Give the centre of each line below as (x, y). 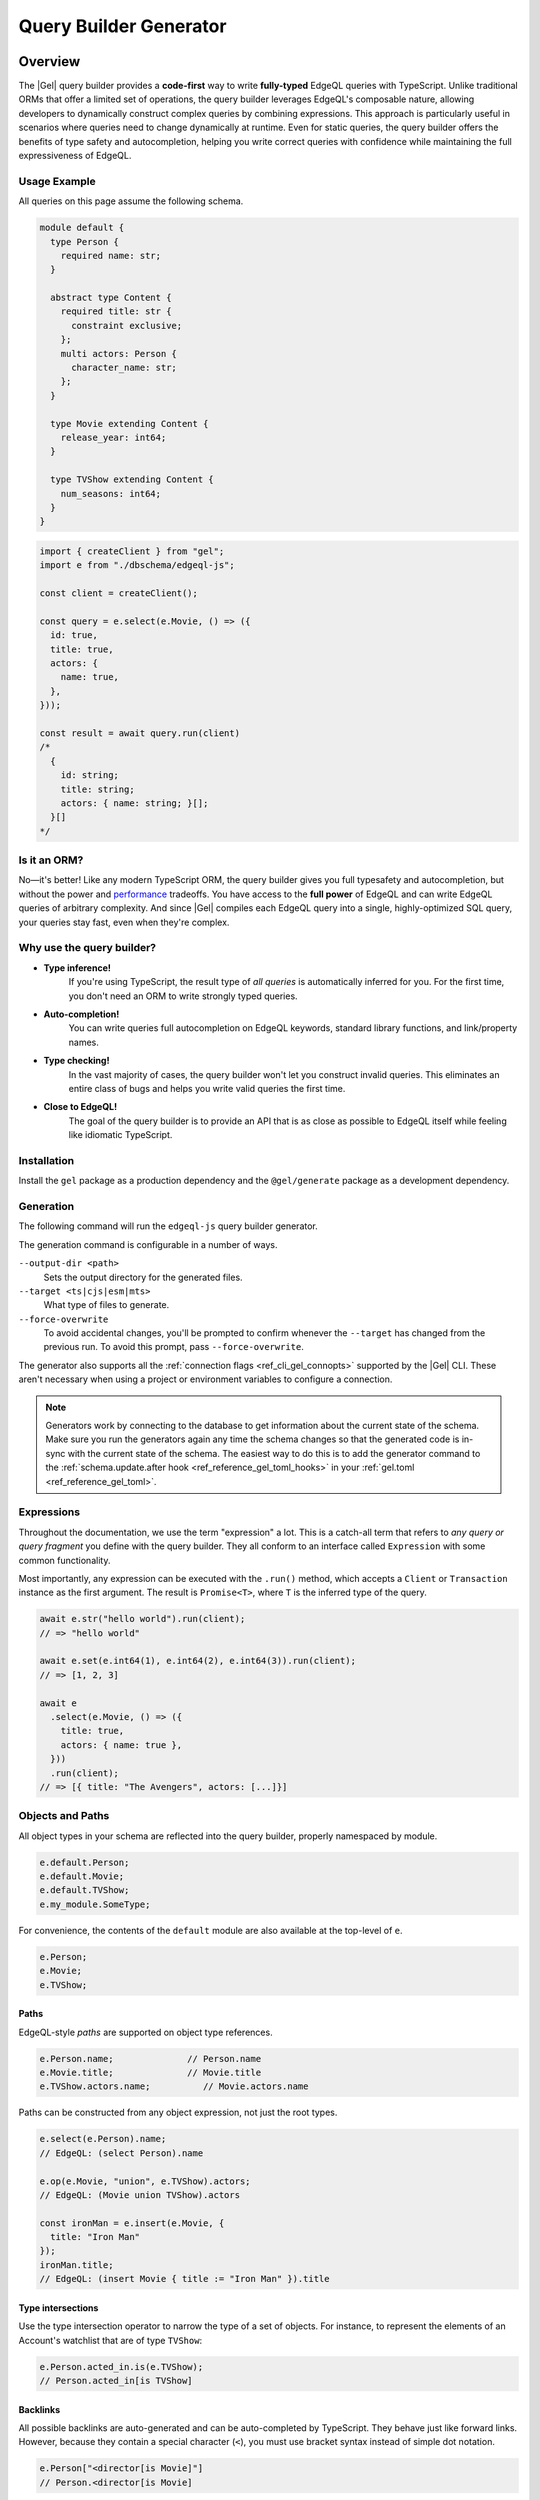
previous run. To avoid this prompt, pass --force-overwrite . (173, 1347)
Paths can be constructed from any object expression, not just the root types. (178, 2112)
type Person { (85, 241)
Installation (46, 1160)
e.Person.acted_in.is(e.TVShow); (121, 2366)
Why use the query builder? (87, 948)
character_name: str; (124, 368)
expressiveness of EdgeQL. (75, 156)
